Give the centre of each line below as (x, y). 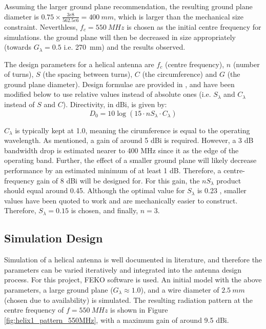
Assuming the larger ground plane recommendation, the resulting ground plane (128, 6)
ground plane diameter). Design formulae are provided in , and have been (119, 84)
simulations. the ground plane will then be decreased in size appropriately (120, 37)
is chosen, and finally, (105, 210)
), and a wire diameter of (180, 289)
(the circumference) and (180, 74)
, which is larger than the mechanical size (179, 16)
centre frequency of (34, 310)
